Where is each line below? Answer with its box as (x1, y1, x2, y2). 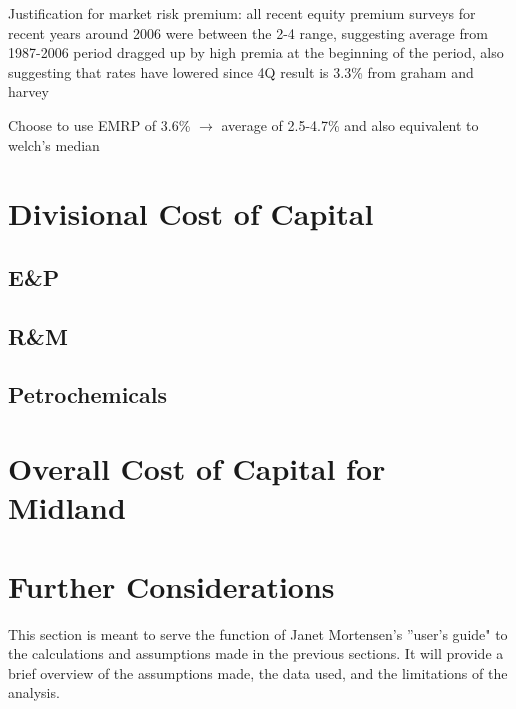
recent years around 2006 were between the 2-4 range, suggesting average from (8, 22, 488, 43)
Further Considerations (8, 565, 335, 606)
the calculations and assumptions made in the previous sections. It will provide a (8, 643, 504, 664)
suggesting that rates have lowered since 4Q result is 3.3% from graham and (8, 61, 474, 82)
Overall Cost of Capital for (8, 448, 386, 489)
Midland (8, 487, 126, 528)
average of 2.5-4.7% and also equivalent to (221, 114, 479, 135)
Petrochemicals (8, 379, 168, 410)
